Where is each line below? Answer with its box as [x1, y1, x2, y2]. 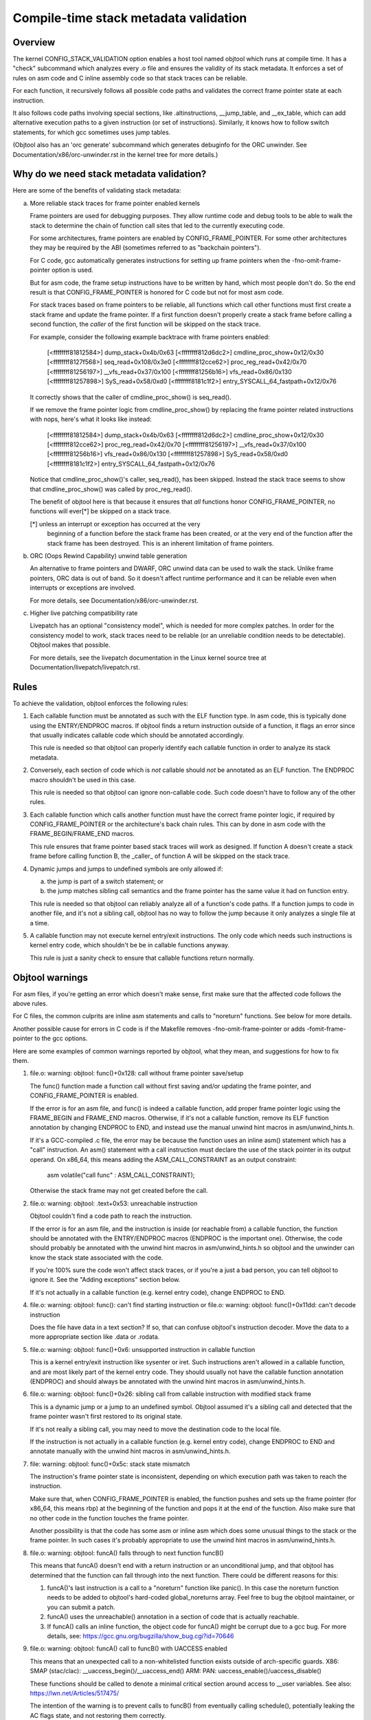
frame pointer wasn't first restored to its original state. [30, 1412, 183, 1421]
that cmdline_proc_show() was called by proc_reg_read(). [30, 485, 192, 493]
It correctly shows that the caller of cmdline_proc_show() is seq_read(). [30, 393, 232, 401]
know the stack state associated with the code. [30, 1253, 164, 1262]
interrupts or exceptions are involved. [30, 583, 136, 592]
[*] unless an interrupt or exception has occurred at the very [30, 519, 201, 528]
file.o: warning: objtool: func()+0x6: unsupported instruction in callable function [30, 1345, 256, 1353]
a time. [30, 918, 49, 927]
